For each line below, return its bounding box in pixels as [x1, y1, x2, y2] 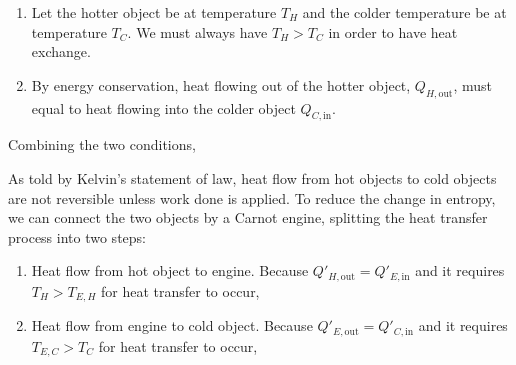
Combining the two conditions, [8, 134, 196, 155]
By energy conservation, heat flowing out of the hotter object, [31, 74, 411, 95]
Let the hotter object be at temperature [31, 2, 277, 22]
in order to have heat [328, 21, 458, 42]
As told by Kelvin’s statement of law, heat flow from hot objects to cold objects [8, 167, 497, 188]
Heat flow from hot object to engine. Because [31, 260, 309, 281]
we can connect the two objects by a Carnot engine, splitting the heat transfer [8, 207, 488, 228]
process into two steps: [8, 226, 146, 247]
